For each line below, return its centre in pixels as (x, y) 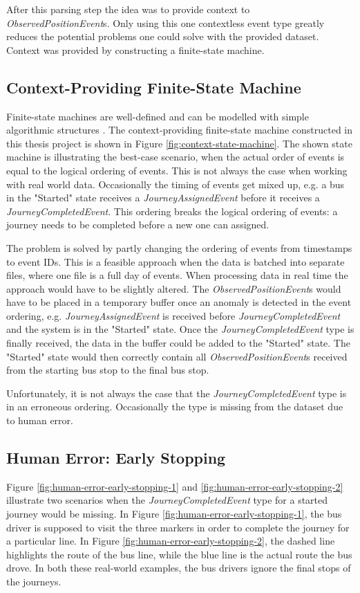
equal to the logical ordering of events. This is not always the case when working (177, 170)
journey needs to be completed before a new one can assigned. (138, 225)
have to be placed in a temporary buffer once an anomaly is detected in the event (179, 302)
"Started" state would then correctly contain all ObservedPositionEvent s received (177, 356)
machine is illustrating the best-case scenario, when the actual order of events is (176, 157)
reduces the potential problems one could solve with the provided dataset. (163, 36)
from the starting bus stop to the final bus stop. (108, 370)
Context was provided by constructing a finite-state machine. (135, 49)
